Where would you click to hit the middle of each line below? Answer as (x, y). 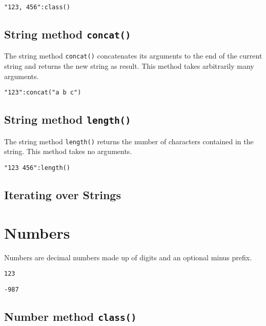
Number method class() (70, 316)
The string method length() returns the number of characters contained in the (129, 141)
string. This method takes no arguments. (68, 151)
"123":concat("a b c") (43, 93)
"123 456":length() (37, 168)
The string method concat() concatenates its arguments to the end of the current (133, 56)
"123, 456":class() (37, 7)
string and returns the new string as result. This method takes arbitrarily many (129, 66)
